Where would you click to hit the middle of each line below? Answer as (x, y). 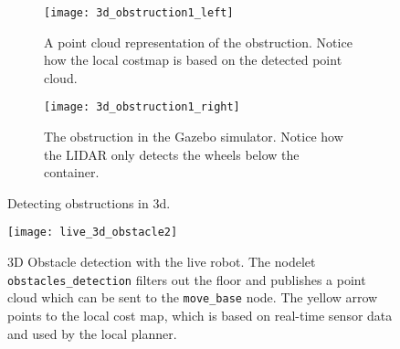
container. (72, 172)
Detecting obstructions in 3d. (89, 202)
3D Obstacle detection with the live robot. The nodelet (162, 262)
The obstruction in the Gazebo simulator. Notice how (194, 137)
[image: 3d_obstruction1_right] (142, 107)
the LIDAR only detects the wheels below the (172, 154)
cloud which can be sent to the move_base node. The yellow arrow (193, 297)
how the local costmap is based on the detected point (193, 60)
